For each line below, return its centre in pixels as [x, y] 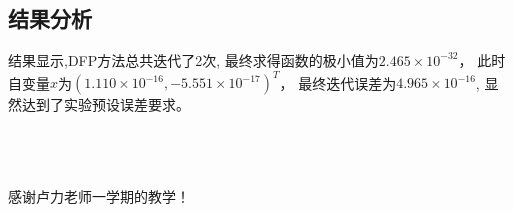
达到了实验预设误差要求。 [105, 104]
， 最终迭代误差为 [338, 82]
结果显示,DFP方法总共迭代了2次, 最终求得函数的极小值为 [193, 59]
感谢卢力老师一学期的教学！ [99, 196]
